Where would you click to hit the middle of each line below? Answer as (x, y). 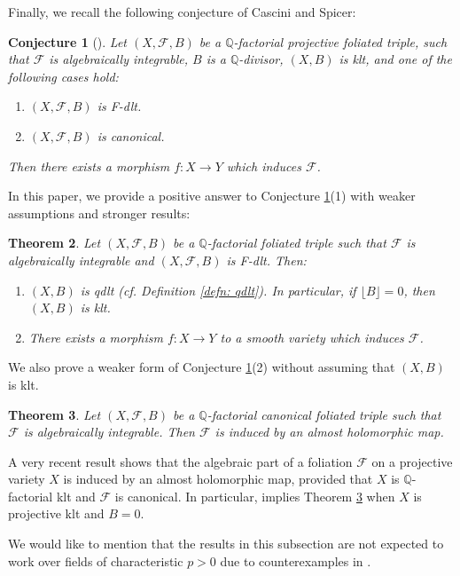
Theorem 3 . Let (55, 414)
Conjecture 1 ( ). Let (67, 41)
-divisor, (261, 59)
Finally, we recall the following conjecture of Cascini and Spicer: (182, 12)
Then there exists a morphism (89, 166)
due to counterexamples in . (296, 560)
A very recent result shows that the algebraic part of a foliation (180, 461)
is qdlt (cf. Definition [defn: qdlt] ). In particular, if (218, 290)
